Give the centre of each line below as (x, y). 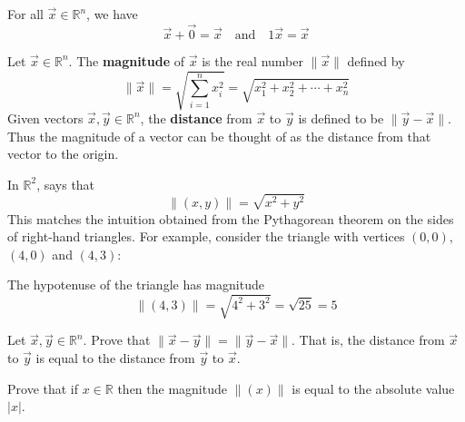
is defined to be (341, 118)
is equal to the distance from (115, 358)
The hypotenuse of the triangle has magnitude (136, 285)
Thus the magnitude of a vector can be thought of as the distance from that (219, 136)
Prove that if (43, 388)
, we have (112, 14)
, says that (66, 184)
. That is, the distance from (368, 340)
